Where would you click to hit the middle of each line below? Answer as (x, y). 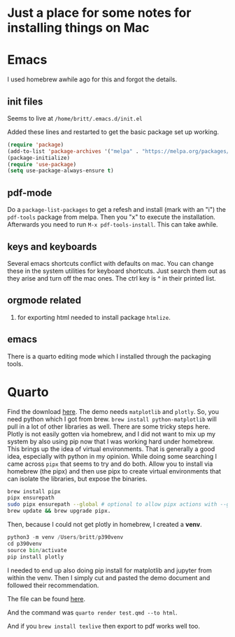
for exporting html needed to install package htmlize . (94, 317)
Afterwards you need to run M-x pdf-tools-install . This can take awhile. (113, 224)
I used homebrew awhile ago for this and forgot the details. (92, 79)
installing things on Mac (78, 28)
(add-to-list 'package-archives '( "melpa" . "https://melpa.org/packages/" (120, 151)
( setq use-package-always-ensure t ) (60, 171)
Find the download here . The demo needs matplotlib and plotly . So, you (113, 411)
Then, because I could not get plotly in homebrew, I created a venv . (105, 524)
